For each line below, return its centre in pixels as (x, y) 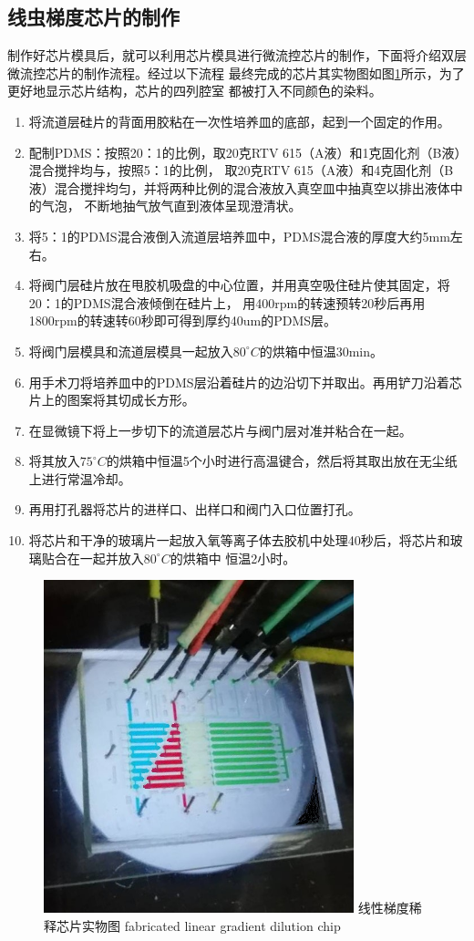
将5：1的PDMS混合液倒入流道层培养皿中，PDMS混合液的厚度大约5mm (239, 236)
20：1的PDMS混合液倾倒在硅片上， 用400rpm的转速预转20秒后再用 (227, 302)
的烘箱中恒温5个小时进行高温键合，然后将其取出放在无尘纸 (282, 461)
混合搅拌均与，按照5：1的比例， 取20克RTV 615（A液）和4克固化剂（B (241, 170)
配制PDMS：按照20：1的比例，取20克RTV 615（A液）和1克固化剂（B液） (245, 152)
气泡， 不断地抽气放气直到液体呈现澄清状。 (171, 206)
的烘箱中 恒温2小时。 (233, 558)
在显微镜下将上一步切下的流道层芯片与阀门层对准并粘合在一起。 (220, 430)
